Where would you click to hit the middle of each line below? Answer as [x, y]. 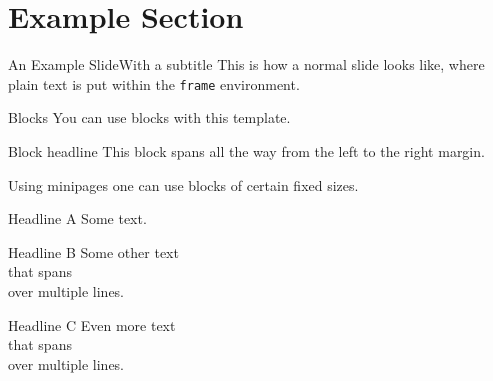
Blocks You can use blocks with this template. [149, 117]
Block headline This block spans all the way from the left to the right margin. [246, 150]
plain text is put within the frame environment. [154, 83]
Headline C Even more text [92, 324]
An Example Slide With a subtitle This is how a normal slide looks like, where [246, 64]
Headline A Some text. [77, 218]
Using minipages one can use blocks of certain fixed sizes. [183, 184]
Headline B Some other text [93, 251]
